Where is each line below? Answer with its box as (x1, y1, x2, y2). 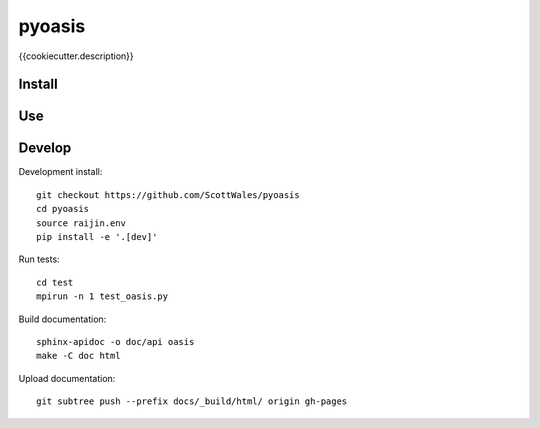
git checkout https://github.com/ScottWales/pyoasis (36, 189, 300, 200)
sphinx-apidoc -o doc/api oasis (36, 336, 195, 347)
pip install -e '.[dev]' (36, 231, 158, 243)
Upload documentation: (18, 372, 116, 384)
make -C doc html (36, 350, 121, 362)
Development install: (18, 166, 103, 178)
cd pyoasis (36, 203, 90, 215)
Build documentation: (18, 313, 107, 325)
